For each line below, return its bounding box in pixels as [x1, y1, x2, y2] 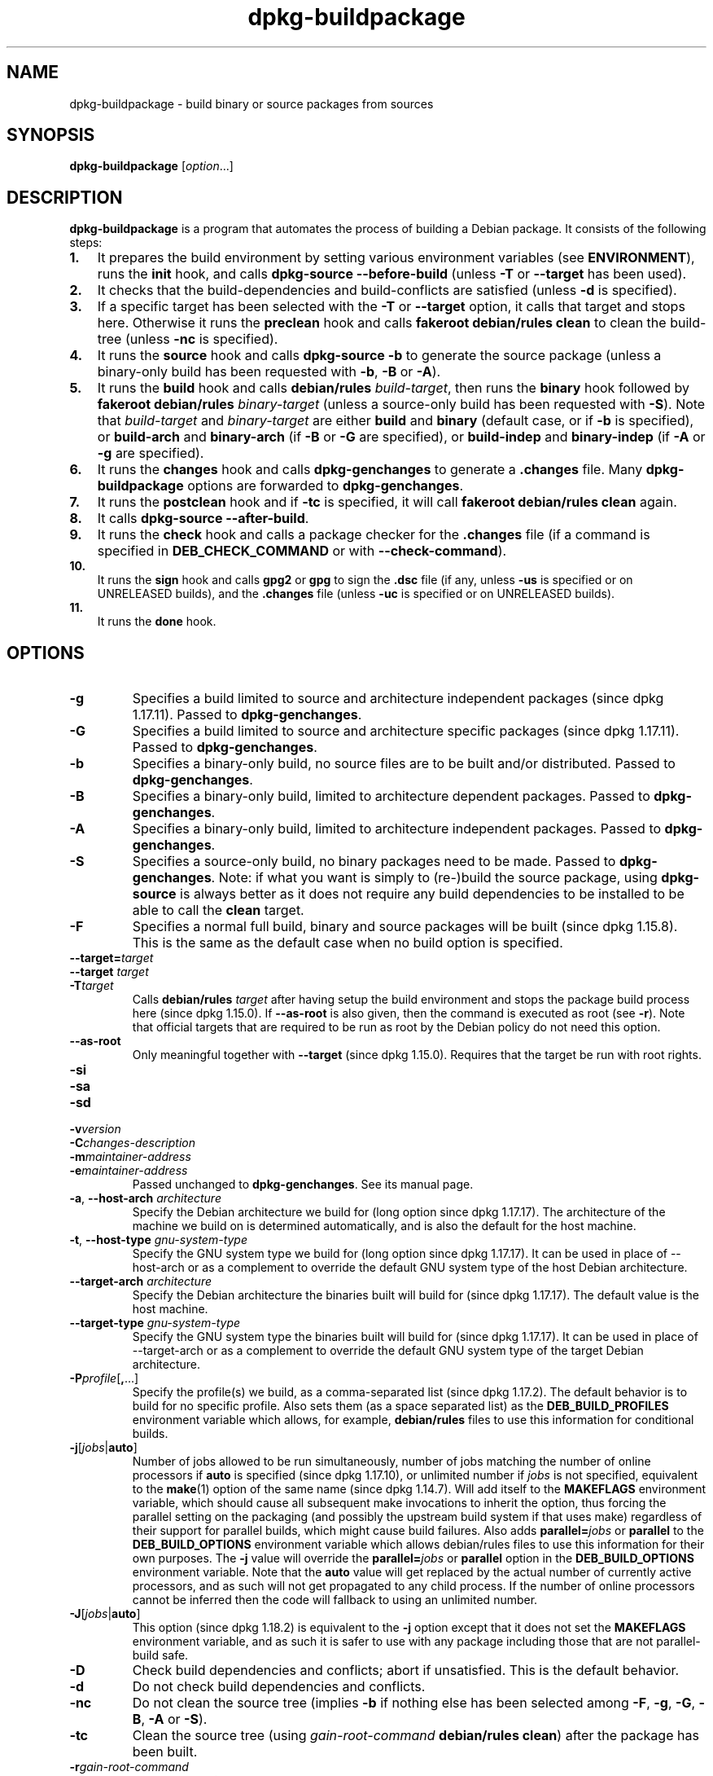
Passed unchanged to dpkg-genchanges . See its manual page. [132, 1177, 474, 1192]
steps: [69, 235, 103, 250]
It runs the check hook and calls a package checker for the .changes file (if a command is [97, 526, 650, 543]
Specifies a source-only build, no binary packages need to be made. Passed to [132, 853, 616, 870]
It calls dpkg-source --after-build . [97, 510, 309, 527]
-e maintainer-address [69, 1163, 188, 1178]
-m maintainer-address [69, 1150, 191, 1164]
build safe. [132, 1648, 189, 1663]
